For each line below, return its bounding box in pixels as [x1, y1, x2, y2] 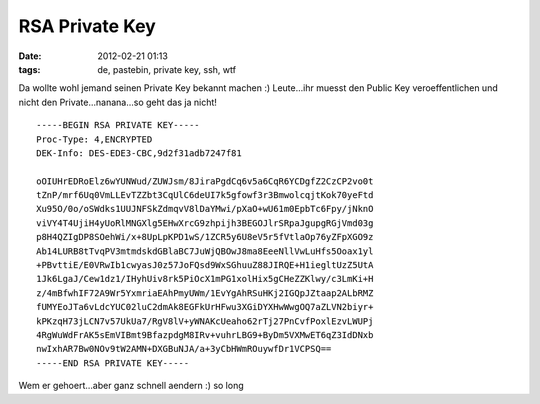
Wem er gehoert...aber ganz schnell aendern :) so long [18, 380, 244, 392]
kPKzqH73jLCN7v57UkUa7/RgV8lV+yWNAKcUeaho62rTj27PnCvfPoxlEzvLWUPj [36, 315, 374, 327]
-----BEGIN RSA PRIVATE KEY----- [36, 120, 200, 131]
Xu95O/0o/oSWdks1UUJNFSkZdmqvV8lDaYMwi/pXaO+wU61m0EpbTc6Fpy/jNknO [36, 203, 374, 215]
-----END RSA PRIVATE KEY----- [36, 357, 190, 369]
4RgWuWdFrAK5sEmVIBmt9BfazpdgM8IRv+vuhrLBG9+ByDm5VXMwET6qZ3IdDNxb [36, 329, 374, 340]
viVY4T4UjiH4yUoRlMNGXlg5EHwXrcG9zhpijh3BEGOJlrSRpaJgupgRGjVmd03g [36, 217, 374, 229]
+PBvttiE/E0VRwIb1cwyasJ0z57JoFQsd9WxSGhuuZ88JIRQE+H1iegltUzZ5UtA [36, 260, 374, 271]
